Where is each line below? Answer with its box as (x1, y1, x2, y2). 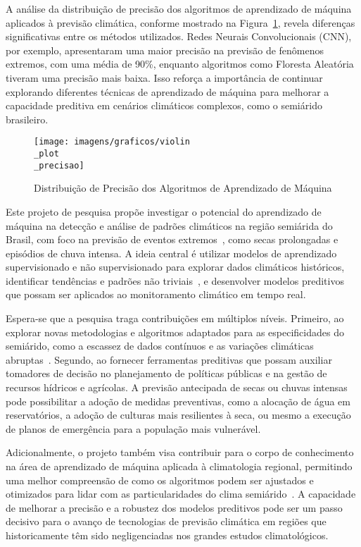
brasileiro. (6, 111, 49, 126)
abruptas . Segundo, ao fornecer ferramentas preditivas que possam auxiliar (6, 352, 332, 367)
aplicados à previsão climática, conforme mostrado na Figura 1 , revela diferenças (6, 15, 355, 30)
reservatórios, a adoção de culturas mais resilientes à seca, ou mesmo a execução (6, 407, 351, 422)
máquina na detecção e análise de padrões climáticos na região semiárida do (6, 218, 333, 233)
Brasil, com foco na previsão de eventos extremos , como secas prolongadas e (6, 232, 338, 247)
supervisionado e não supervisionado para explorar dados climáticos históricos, (6, 259, 345, 274)
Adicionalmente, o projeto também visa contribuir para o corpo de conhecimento (6, 445, 354, 460)
